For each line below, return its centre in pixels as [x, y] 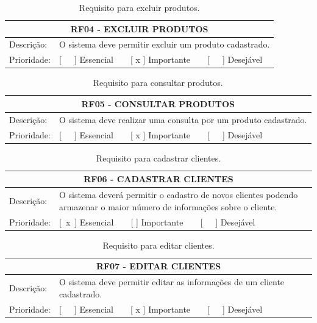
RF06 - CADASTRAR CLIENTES [158, 179]
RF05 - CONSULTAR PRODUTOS [158, 103]
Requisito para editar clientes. [158, 245]
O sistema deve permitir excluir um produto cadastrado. [164, 44]
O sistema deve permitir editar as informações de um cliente [172, 282]
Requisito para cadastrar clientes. [158, 158]
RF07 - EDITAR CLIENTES [158, 266]
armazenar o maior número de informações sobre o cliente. [168, 206]
